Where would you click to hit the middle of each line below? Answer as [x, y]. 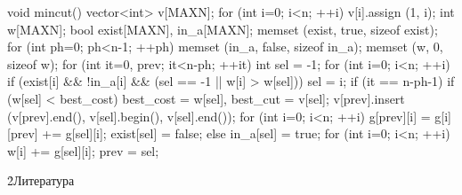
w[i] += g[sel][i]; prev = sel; [83, 150]
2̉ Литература [41, 180]
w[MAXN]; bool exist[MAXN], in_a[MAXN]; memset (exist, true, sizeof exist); [223, 29]
